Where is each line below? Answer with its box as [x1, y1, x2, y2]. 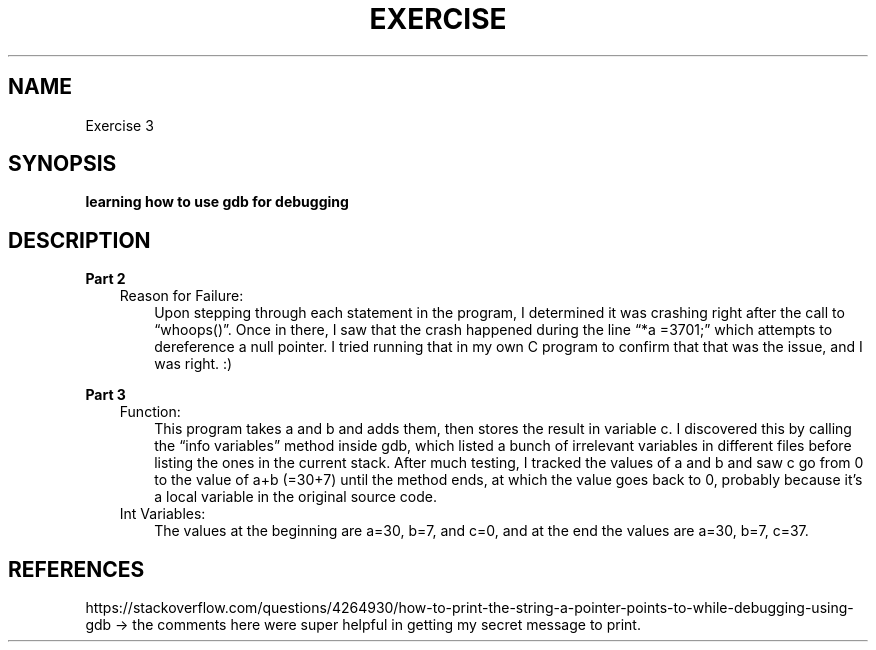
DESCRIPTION [8, 227, 151, 253]
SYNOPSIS [8, 151, 117, 177]
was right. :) [154, 355, 233, 373]
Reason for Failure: [119, 287, 244, 305]
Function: [119, 403, 181, 421]
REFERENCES [8, 556, 145, 582]
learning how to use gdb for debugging [85, 193, 349, 211]
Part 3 [85, 386, 126, 404]
